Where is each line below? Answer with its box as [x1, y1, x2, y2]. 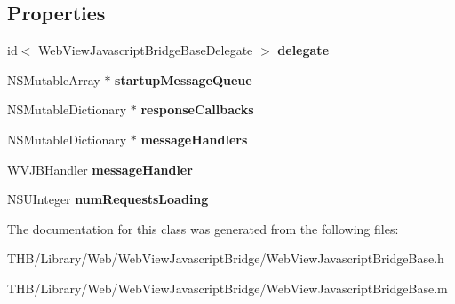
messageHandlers [140, 129, 248, 148]
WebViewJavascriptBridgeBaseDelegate [38, 41, 253, 59]
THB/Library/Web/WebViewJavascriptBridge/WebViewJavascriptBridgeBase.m [7, 278, 448, 297]
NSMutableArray [7, 70, 100, 89]
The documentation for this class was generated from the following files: [7, 219, 399, 238]
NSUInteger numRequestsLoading [7, 190, 209, 208]
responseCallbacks [140, 100, 254, 119]
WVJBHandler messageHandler [7, 160, 193, 178]
